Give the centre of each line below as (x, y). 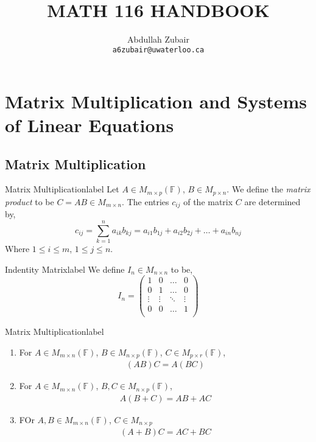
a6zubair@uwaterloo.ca (158, 50)
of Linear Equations (90, 125)
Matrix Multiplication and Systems (156, 101)
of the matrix (208, 201)
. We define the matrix (269, 189)
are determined (272, 201)
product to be (30, 201)
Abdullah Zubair (158, 39)
